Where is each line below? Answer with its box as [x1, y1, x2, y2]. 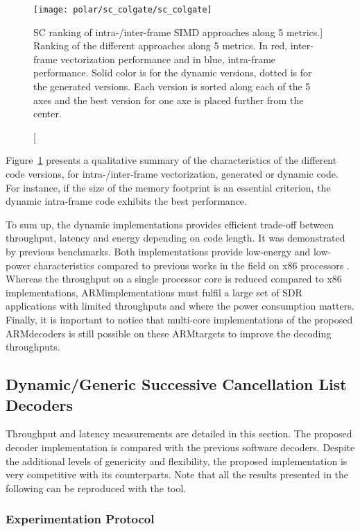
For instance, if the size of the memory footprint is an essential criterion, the [6, 180, 331, 194]
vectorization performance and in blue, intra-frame [60, 51, 276, 66]
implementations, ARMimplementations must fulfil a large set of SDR [6, 285, 302, 299]
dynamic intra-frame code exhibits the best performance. [6, 194, 247, 208]
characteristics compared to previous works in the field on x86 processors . [33, 258, 350, 272]
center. [33, 106, 62, 121]
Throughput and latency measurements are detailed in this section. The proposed [6, 426, 352, 441]
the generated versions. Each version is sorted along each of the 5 [33, 79, 311, 94]
